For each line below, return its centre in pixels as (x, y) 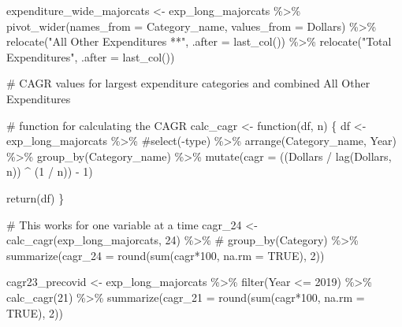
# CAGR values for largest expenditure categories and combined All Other (188, 83)
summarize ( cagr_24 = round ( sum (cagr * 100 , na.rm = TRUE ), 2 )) (166, 255)
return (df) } (35, 197)
